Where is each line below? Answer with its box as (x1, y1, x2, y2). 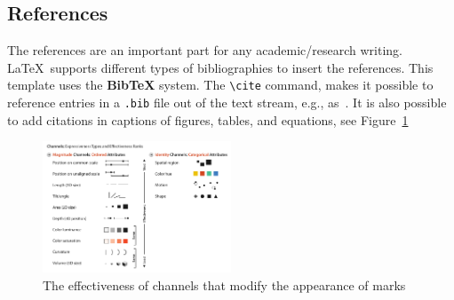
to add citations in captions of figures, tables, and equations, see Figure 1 (7, 110, 409, 129)
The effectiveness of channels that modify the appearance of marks (43, 275, 406, 294)
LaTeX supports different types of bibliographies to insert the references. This (7, 58, 434, 76)
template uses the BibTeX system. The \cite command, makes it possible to (7, 75, 434, 94)
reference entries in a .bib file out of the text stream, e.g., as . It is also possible (7, 93, 447, 112)
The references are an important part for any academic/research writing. (7, 41, 402, 59)
